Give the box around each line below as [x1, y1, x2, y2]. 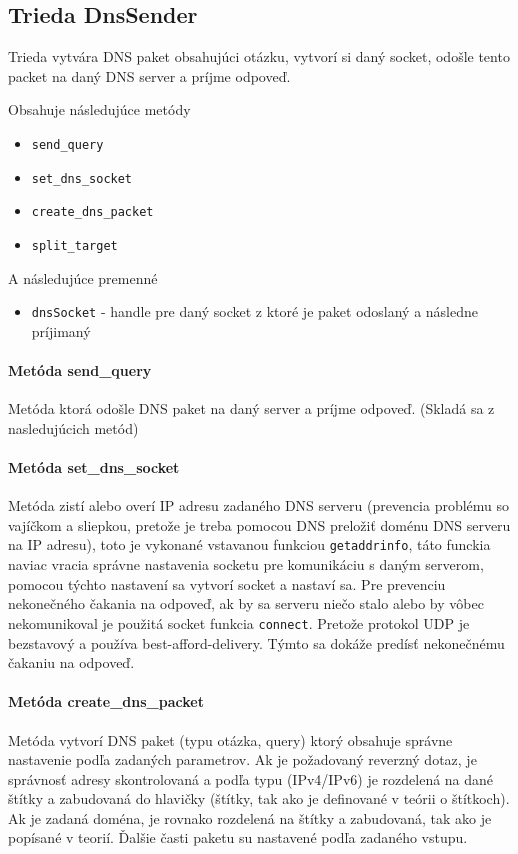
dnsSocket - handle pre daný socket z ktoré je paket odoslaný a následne [31, 301, 479, 322]
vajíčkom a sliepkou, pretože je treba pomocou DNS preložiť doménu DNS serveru [8, 514, 511, 535]
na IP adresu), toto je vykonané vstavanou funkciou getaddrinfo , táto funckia [8, 534, 491, 555]
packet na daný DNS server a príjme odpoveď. [8, 65, 291, 86]
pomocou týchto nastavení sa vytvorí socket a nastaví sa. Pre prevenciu [8, 573, 446, 594]
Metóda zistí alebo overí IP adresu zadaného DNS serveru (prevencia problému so [8, 495, 510, 516]
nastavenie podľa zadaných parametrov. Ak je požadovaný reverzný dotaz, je [8, 749, 477, 770]
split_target [31, 238, 118, 253]
